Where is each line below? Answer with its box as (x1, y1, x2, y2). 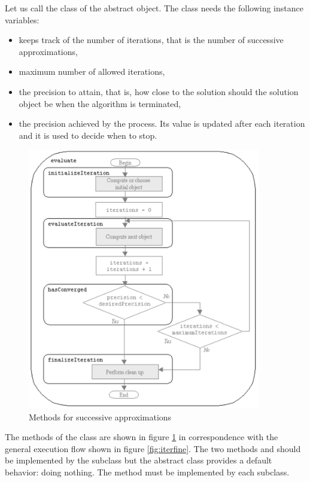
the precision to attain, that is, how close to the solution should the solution (19, 85, 299, 97)
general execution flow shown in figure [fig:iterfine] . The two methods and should (5, 442, 301, 454)
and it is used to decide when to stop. (19, 129, 157, 141)
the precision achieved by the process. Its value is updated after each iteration (19, 117, 305, 130)
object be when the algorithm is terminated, (19, 97, 181, 109)
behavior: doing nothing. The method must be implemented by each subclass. (5, 465, 290, 478)
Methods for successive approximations (29, 410, 172, 423)
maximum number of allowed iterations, (19, 65, 165, 78)
